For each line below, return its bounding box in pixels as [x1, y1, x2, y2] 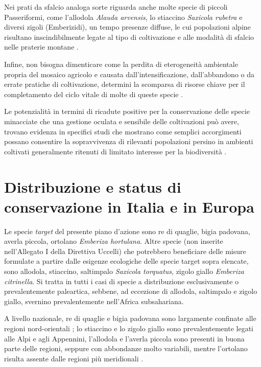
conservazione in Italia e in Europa [4, 196, 254, 217]
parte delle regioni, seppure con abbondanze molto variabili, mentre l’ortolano [4, 343, 248, 354]
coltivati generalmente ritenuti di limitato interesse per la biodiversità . [4, 146, 227, 156]
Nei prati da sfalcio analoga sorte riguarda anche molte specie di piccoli [4, 2, 228, 12]
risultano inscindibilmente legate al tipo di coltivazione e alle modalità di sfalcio [4, 31, 254, 42]
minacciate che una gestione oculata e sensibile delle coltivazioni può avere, [4, 116, 239, 126]
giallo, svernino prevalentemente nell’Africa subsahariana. [4, 295, 184, 306]
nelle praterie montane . [4, 41, 79, 52]
